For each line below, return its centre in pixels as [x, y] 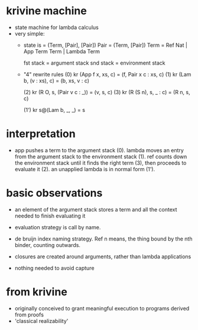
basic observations [54, 193]
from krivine [37, 292]
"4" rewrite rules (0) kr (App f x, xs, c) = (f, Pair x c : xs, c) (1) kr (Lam [107, 74]
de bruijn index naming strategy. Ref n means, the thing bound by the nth [103, 239]
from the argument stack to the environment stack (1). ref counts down [101, 156]
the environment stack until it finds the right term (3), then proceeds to [100, 163]
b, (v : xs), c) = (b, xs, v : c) [56, 81]
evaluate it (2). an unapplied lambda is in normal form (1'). [85, 169]
